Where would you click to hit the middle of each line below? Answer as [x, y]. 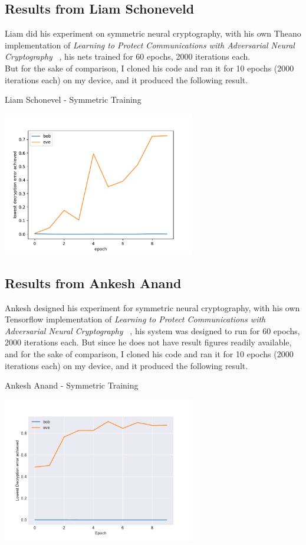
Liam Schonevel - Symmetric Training [73, 99]
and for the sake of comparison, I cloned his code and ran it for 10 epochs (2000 [149, 354]
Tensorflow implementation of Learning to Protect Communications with [135, 319]
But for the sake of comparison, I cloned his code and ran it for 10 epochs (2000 [149, 68]
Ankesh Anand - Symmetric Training [72, 385]
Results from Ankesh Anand [93, 283]
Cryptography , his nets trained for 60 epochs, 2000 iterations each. [128, 56]
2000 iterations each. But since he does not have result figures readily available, [148, 342]
